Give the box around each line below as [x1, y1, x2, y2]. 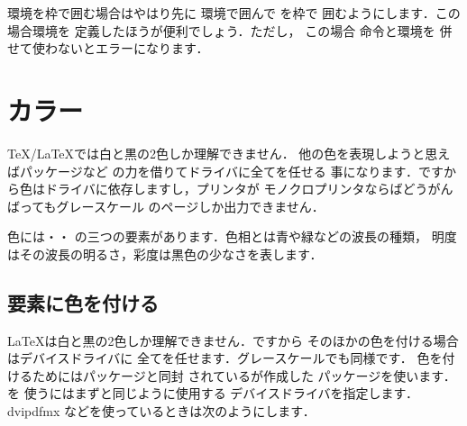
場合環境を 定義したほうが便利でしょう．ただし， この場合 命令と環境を [7, 21, 435, 40]
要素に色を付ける [7, 288, 159, 316]
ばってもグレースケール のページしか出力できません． [7, 196, 325, 215]
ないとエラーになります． [57, 39, 209, 58]
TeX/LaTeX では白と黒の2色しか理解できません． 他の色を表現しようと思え [7, 143, 451, 162]
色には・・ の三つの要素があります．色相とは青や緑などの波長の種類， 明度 [7, 227, 457, 246]
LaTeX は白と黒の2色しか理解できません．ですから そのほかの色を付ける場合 [7, 331, 459, 349]
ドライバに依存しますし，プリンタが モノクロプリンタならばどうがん [44, 179, 453, 198]
